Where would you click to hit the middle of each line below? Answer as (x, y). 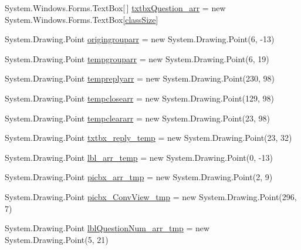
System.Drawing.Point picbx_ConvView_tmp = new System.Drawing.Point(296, (151, 196)
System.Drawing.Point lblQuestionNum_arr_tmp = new (107, 228)
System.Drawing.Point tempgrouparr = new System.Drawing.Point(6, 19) (137, 58)
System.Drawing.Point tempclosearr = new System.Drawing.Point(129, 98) (139, 98)
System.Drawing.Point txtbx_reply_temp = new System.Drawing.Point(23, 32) (148, 138)
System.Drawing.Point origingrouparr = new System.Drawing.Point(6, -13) (140, 39)
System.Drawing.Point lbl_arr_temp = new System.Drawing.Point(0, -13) (139, 157)
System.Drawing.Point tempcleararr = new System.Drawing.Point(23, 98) (137, 118)
